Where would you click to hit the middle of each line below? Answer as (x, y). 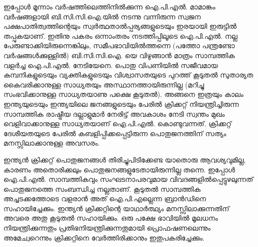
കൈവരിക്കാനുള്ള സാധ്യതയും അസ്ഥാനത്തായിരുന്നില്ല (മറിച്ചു (104, 84)
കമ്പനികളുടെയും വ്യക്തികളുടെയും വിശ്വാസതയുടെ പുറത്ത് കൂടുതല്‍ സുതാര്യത (129, 75)
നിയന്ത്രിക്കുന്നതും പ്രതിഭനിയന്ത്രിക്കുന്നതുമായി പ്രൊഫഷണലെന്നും (107, 228)
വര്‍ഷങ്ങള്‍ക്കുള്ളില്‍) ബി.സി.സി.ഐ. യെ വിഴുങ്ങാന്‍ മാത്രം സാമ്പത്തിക (119, 55)
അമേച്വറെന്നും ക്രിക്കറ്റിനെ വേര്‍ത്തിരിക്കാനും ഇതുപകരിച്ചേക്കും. (104, 237)
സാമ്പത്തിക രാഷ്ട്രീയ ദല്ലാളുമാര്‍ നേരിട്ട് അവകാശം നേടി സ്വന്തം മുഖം (114, 114)
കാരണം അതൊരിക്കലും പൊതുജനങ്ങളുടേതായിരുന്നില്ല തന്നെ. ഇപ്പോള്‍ (119, 169)
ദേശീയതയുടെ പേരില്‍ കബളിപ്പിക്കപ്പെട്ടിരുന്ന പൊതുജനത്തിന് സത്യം (115, 133)
